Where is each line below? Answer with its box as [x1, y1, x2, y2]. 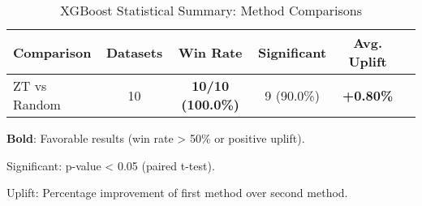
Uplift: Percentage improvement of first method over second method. [6, 184, 348, 201]
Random [13, 95, 61, 114]
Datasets [105, 42, 163, 62]
